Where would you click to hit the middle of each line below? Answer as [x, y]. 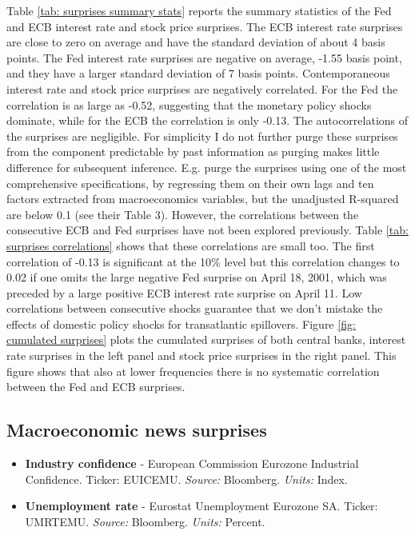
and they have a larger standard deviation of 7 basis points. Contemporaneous [198, 73]
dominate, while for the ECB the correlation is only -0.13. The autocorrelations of [207, 120]
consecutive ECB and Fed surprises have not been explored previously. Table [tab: [207, 230]
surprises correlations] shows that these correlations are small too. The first [191, 245]
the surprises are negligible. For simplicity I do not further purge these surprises [202, 136]
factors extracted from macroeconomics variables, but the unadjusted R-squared [203, 199]
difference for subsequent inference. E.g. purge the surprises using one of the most [207, 167]
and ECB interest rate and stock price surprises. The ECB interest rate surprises [205, 26]
